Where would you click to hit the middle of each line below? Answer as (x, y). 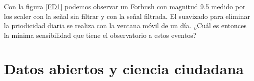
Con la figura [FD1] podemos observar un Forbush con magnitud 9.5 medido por (125, 6)
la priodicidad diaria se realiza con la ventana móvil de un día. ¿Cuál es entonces (125, 25)
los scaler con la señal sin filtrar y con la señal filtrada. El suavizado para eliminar (127, 16)
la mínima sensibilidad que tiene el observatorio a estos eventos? (100, 35)
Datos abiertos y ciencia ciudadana (124, 68)
